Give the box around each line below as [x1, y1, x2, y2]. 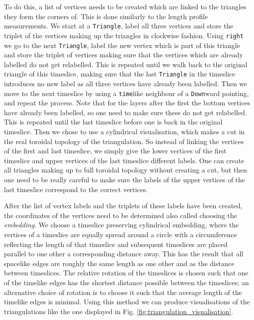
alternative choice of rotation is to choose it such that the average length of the [4, 287, 242, 297]
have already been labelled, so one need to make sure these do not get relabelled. [4, 107, 247, 117]
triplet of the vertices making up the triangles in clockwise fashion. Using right [4, 30, 244, 40]
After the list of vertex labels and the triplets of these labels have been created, [4, 200, 243, 211]
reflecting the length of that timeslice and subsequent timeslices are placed [4, 239, 228, 249]
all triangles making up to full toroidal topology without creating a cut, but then [4, 165, 247, 175]
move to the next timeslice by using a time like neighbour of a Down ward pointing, [4, 88, 249, 98]
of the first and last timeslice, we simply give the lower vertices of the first [4, 146, 227, 156]
